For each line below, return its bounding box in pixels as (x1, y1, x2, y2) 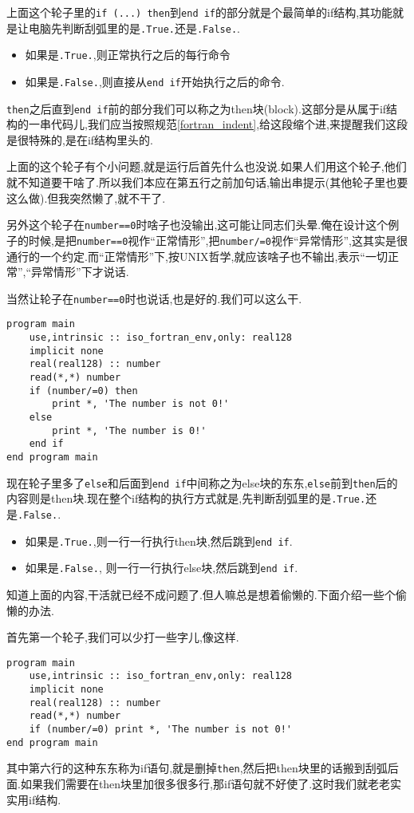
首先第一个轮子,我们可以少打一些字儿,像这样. (6, 629, 239, 645)
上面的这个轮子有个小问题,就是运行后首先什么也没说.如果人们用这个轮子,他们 (6, 158, 407, 175)
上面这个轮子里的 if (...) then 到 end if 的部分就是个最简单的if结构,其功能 (6, 4, 393, 20)
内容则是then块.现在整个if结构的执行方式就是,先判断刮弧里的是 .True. (6, 490, 366, 507)
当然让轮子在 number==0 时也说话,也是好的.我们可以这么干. (6, 290, 302, 306)
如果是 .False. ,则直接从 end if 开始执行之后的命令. (25, 73, 285, 89)
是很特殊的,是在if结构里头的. (6, 131, 153, 148)
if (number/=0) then (29, 385, 138, 397)
